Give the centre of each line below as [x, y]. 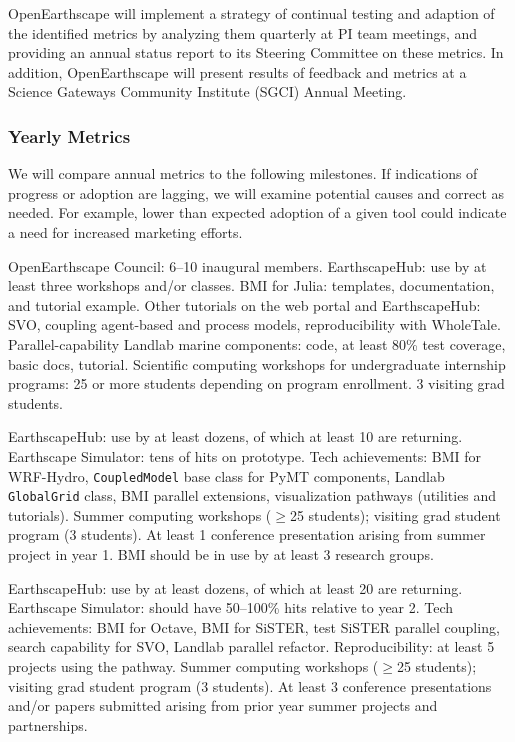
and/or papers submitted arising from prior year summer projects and [223, 705]
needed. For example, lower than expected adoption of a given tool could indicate [257, 212]
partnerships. [48, 724]
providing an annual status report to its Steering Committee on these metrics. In [256, 52]
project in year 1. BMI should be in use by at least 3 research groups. [221, 554]
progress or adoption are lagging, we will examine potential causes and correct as [256, 192]
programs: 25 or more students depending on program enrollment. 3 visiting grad [256, 383]
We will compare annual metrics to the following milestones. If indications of [243, 173]
